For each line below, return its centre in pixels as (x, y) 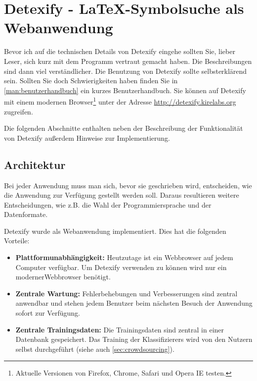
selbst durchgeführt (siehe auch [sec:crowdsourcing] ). (95, 349)
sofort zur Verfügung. (48, 313)
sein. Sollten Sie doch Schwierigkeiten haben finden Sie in (91, 81)
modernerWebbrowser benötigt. (63, 277)
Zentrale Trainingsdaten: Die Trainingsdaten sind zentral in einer (120, 329)
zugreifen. (19, 111)
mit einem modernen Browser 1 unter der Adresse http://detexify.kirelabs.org (120, 101)
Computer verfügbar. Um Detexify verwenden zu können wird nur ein (121, 267)
